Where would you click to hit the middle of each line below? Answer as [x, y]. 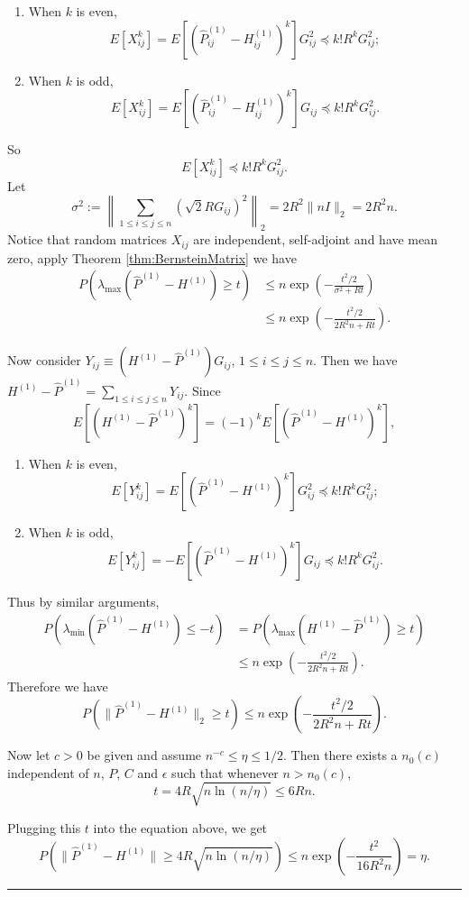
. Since [202, 390]
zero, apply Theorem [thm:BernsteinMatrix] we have [152, 257]
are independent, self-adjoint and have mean [316, 239]
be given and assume [144, 755]
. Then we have [355, 360]
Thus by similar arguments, [83, 601]
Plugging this [44, 827]
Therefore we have [58, 686]
